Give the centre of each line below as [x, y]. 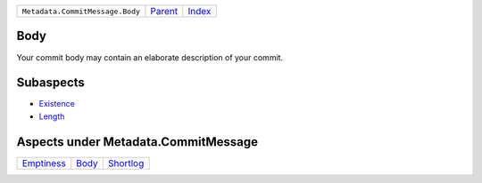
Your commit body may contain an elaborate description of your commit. [150, 57]
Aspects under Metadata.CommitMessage [137, 142]
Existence [57, 104]
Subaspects [50, 83]
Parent [164, 11]
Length [52, 116]
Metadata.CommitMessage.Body [81, 11]
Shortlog [126, 163]
